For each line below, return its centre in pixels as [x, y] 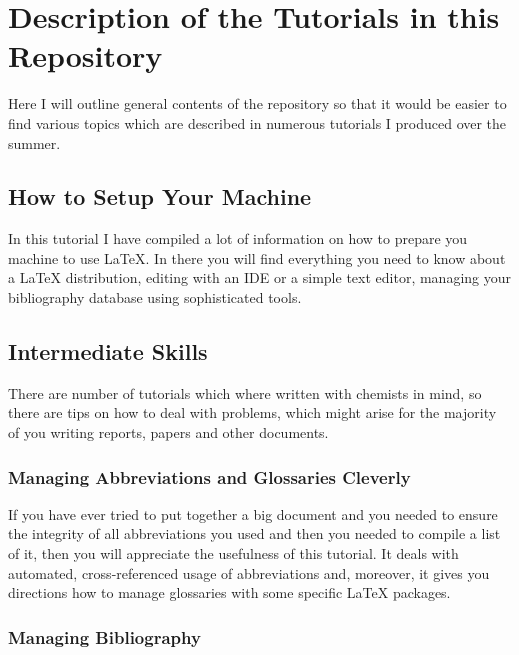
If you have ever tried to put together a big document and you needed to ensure [253, 513]
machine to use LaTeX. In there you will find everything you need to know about [257, 257]
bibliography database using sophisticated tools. [155, 297]
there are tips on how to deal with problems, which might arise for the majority [252, 412]
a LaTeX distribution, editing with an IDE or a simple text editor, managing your [259, 277]
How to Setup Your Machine [160, 196]
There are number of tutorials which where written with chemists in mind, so [245, 392]
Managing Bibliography [104, 636]
